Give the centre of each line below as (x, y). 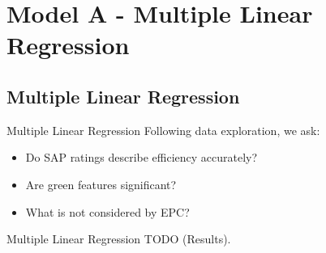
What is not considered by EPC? (107, 211)
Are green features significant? (101, 184)
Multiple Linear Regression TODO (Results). (119, 239)
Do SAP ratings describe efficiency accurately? (142, 157)
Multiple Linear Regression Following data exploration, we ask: (163, 130)
